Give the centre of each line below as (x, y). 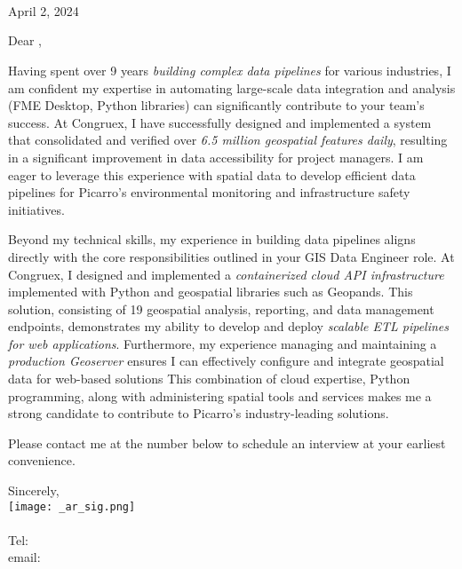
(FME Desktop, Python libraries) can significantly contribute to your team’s (216, 105)
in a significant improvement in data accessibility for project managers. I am (216, 157)
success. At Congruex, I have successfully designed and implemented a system (220, 122)
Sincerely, (34, 490)
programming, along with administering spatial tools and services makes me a (220, 395)
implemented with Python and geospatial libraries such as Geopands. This (211, 292)
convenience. (42, 460)
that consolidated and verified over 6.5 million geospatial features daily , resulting (228, 140)
